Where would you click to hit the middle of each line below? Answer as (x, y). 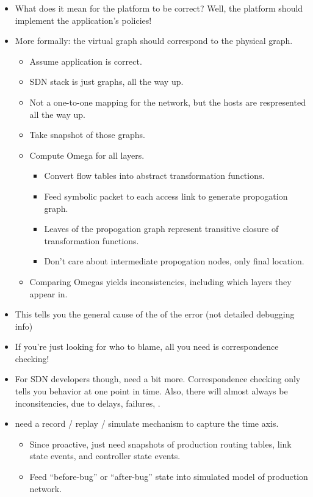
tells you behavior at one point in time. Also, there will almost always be (151, 391)
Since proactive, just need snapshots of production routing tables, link (160, 444)
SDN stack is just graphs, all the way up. (106, 82)
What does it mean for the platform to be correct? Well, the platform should (159, 8)
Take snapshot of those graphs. (87, 135)
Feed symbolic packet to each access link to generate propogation (166, 196)
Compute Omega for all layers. (87, 155)
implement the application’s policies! (83, 20)
